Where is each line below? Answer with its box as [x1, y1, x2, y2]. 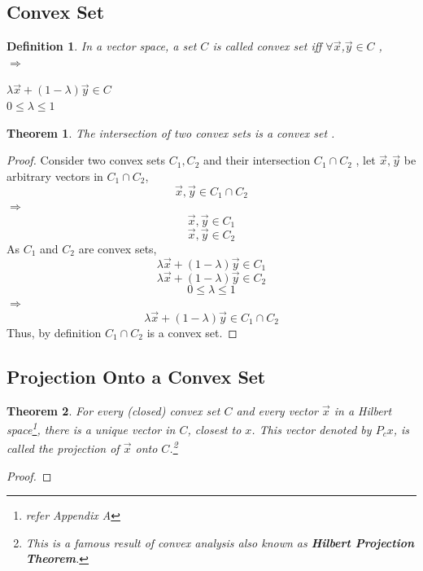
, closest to [187, 420, 242, 437]
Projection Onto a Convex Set [7, 363, 266, 389]
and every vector [236, 402, 318, 419]
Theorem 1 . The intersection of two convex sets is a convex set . [7, 124, 335, 141]
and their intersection [203, 152, 311, 169]
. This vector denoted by [251, 420, 372, 437]
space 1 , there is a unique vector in [7, 419, 176, 437]
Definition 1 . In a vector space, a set [7, 37, 197, 55]
